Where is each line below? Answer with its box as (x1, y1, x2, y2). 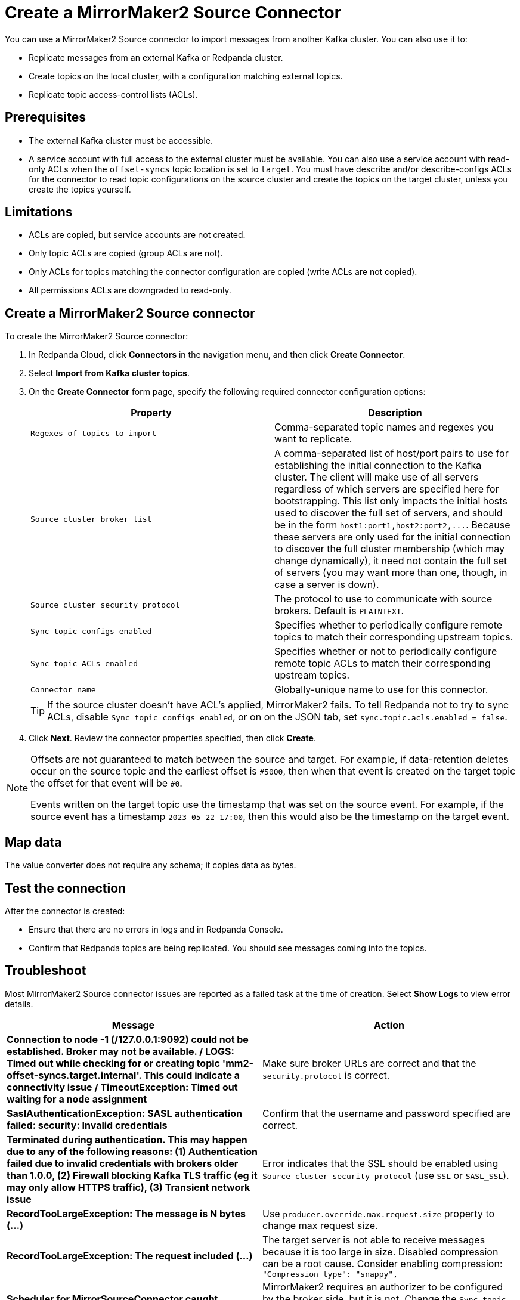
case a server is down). (274, 578, 379, 591)
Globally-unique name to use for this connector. (274, 683, 488, 696)
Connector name (30, 685, 96, 694)
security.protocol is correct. (262, 1069, 390, 1081)
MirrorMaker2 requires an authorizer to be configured (262, 1280, 503, 1293)
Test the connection (5, 880, 126, 896)
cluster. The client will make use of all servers (274, 471, 479, 484)
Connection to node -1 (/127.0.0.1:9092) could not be (7, 1033, 249, 1045)
